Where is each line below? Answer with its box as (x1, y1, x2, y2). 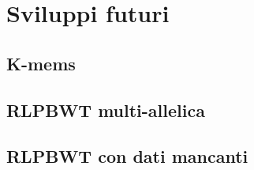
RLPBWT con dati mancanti (6, 144, 248, 168)
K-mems (6, 51, 76, 75)
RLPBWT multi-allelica (6, 97, 205, 122)
